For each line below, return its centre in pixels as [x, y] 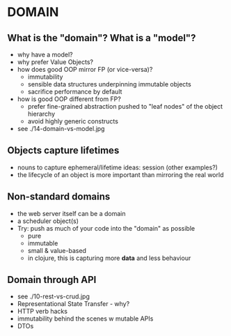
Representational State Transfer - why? [73, 304]
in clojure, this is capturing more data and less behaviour [109, 258]
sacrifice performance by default [75, 92]
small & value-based [57, 250]
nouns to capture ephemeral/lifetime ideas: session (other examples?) [117, 167]
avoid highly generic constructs [73, 121]
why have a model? [45, 54]
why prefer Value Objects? [55, 62]
